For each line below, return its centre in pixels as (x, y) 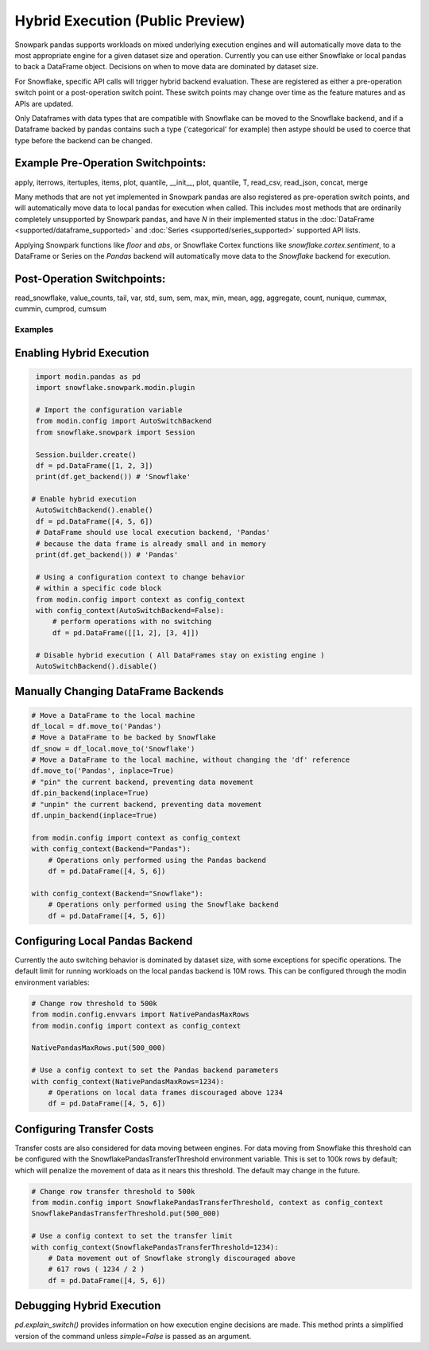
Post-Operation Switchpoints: (90, 279)
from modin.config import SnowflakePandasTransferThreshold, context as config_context (207, 1202)
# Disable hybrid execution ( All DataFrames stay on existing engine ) (180, 655)
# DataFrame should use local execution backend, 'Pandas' (153, 533)
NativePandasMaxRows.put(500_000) (99, 1048)
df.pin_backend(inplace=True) (90, 793)
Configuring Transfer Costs (84, 1129)
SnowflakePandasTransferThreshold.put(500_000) (126, 1213)
